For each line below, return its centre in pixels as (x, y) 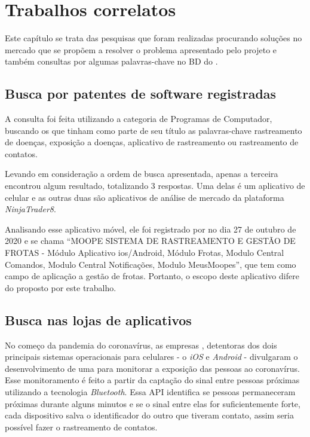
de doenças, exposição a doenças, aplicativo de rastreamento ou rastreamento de (152, 142)
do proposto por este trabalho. (61, 287)
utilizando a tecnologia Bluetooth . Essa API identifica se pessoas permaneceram (150, 392)
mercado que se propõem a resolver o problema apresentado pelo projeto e (141, 49)
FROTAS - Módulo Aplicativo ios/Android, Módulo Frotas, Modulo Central (145, 253)
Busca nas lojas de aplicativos (98, 320)
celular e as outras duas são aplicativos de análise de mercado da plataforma (145, 197)
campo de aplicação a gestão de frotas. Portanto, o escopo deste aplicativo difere (152, 276)
